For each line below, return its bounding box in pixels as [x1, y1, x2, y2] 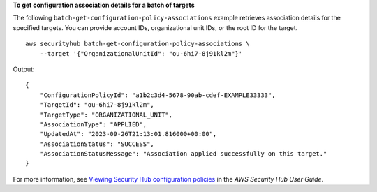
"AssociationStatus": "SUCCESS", [39, 140, 155, 148]
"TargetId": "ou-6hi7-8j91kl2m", [39, 101, 155, 109]
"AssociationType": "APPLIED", [39, 120, 147, 128]
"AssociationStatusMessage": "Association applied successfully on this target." [39, 150, 327, 158]
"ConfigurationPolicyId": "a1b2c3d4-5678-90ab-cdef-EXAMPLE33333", [39, 91, 276, 99]
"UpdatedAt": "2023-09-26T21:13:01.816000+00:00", [39, 130, 217, 138]
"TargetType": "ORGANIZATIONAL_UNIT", [39, 110, 173, 119]
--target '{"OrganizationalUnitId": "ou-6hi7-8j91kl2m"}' [39, 50, 243, 57]
